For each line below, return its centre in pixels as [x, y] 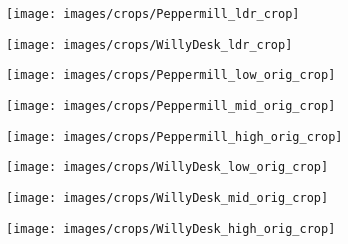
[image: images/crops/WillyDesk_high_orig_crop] [171, 228]
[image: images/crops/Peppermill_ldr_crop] [153, 14]
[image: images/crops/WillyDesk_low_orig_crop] [167, 167]
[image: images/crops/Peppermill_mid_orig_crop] [171, 105]
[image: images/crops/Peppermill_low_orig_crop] [171, 75]
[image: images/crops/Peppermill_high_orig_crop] [174, 136]
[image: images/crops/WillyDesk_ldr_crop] [149, 44]
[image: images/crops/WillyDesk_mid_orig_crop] [167, 197]
